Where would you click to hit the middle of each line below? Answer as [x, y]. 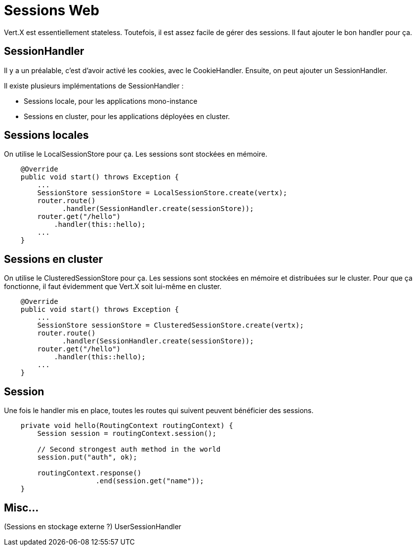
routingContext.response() [89, 473]
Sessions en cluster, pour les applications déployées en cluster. [127, 116]
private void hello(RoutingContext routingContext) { [127, 426]
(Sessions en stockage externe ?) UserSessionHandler [93, 526]
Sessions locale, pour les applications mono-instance [111, 101]
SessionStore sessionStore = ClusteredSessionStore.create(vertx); [170, 325]
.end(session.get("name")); [150, 481]
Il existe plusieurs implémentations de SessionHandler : [94, 85]
